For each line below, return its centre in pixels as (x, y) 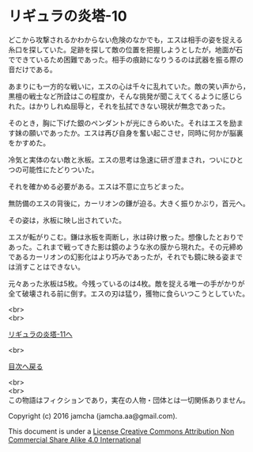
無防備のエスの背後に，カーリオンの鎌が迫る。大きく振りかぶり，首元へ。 (129, 203)
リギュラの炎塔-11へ (40, 334)
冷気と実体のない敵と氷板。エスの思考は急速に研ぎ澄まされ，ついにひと (126, 159)
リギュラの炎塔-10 (68, 16)
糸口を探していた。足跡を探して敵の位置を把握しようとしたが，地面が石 (126, 49)
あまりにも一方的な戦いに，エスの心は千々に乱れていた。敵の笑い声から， (129, 86)
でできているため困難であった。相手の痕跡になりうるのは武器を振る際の (126, 59)
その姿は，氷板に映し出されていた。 (67, 220)
